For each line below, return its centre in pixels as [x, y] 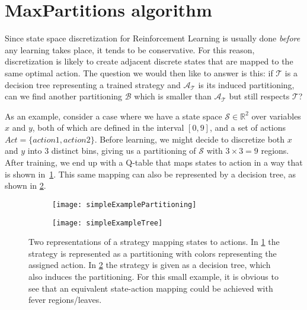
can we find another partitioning [64, 96]
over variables [276, 116]
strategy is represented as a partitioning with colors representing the [153, 253]
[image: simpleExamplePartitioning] [124, 204]
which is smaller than [173, 96]
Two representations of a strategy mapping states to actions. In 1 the [154, 242]
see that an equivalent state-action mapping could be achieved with [151, 288]
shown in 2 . [25, 185]
